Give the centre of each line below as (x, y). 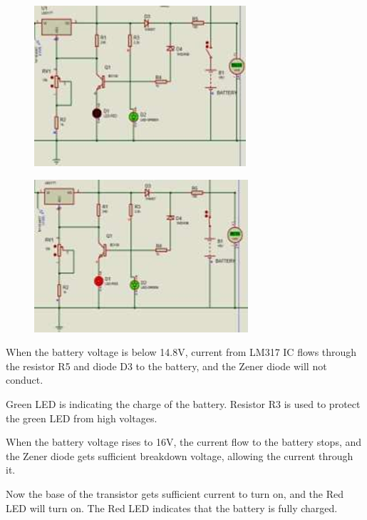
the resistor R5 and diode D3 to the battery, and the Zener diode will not (166, 366)
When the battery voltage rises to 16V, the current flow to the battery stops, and (184, 442)
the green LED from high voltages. (82, 418)
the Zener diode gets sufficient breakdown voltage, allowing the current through (180, 455)
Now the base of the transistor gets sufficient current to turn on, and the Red (175, 493)
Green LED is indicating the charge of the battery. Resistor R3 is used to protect (183, 403)
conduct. (25, 380)
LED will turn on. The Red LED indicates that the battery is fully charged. (172, 508)
